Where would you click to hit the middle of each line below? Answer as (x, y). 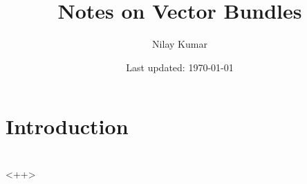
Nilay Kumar (180, 44)
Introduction (67, 126)
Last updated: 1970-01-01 (180, 67)
